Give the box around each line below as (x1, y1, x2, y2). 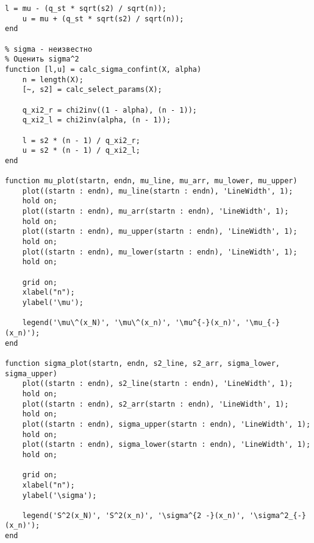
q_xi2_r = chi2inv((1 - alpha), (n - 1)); (22, 105, 197, 114)
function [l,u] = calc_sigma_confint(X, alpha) (5, 65, 202, 74)
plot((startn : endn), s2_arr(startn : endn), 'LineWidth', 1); (22, 399, 289, 408)
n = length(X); (22, 75, 84, 84)
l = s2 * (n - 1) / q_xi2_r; (22, 136, 140, 145)
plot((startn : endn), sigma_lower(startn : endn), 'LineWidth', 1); (22, 440, 311, 449)
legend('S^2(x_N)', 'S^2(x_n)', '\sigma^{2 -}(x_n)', (22, 511, 245, 520)
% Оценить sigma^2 (5, 55, 79, 64)
